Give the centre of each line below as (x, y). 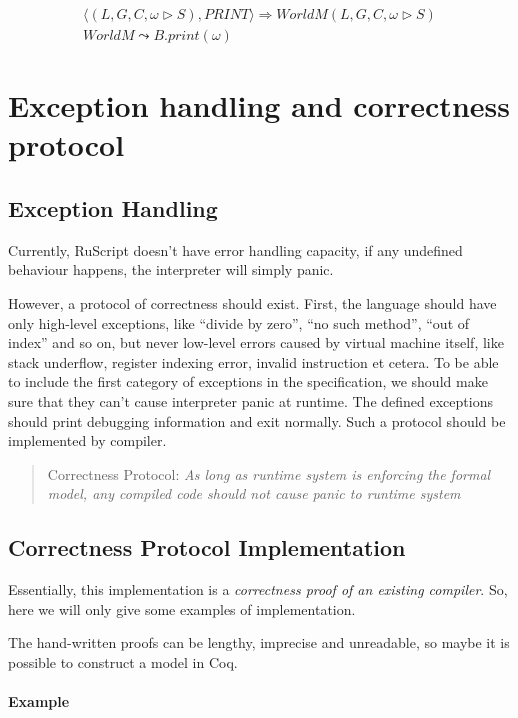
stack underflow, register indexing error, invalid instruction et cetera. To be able (253, 361)
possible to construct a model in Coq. (123, 661)
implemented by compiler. (87, 440)
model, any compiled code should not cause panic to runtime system (254, 493)
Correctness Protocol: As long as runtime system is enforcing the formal (269, 473)
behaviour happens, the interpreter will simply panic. (171, 269)
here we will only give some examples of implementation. (182, 608)
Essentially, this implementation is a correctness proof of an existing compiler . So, (258, 589)
